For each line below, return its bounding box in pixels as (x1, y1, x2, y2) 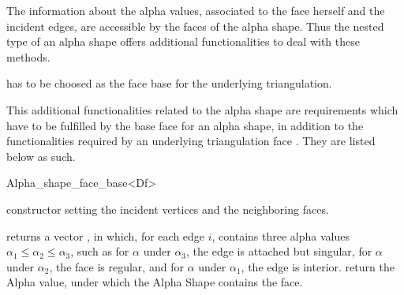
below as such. (6, 147, 76, 164)
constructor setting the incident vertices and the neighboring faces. (6, 200, 329, 217)
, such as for (70, 243, 129, 260)
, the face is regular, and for (49, 258, 184, 274)
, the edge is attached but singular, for (186, 243, 372, 260)
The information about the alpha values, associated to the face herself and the (6, 2, 385, 18)
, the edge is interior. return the (241, 258, 395, 274)
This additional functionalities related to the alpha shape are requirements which (6, 101, 398, 118)
